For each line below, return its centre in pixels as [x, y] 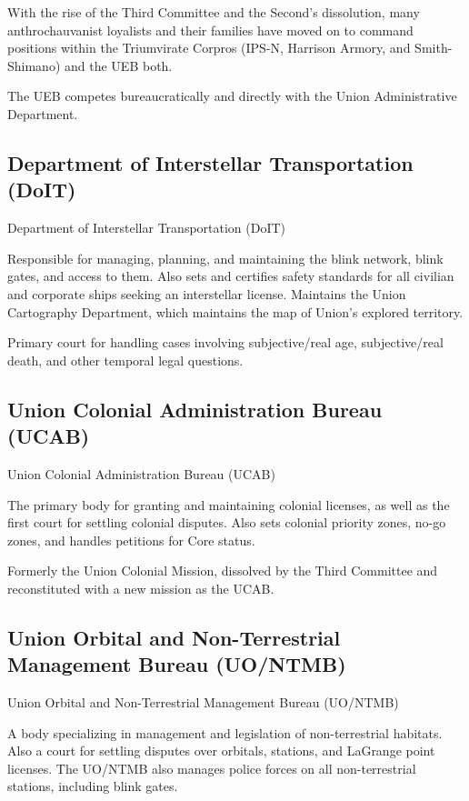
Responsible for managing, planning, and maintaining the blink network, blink [225, 258]
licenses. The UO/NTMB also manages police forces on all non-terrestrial [212, 768]
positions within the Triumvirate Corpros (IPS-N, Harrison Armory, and [209, 48]
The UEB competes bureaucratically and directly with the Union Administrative [232, 96]
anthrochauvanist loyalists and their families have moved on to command [210, 30]
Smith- [434, 48]
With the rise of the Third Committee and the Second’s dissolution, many [214, 12]
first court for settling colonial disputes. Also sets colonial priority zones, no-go [227, 522]
